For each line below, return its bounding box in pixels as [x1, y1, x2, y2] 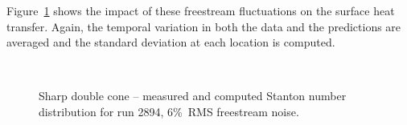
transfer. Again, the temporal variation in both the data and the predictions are [6, 18, 401, 34]
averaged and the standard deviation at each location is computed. [6, 34, 335, 50]
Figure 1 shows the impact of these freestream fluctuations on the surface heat [6, 2, 395, 18]
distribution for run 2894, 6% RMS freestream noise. [39, 103, 299, 119]
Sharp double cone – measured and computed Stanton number [39, 87, 347, 104]
